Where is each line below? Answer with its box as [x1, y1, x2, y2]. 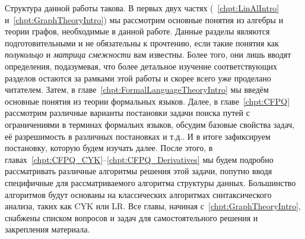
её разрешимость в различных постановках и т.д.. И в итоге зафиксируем [5, 130, 271, 142]
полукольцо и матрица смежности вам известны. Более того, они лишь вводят [5, 48, 291, 61]
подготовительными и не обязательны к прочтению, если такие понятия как [5, 36, 279, 49]
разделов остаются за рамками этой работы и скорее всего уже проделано [5, 71, 271, 84]
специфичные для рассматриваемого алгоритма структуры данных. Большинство [5, 176, 296, 188]
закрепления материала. [5, 223, 90, 235]
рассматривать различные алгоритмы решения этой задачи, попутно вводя [5, 165, 272, 177]
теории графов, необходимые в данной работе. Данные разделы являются [5, 25, 270, 37]
